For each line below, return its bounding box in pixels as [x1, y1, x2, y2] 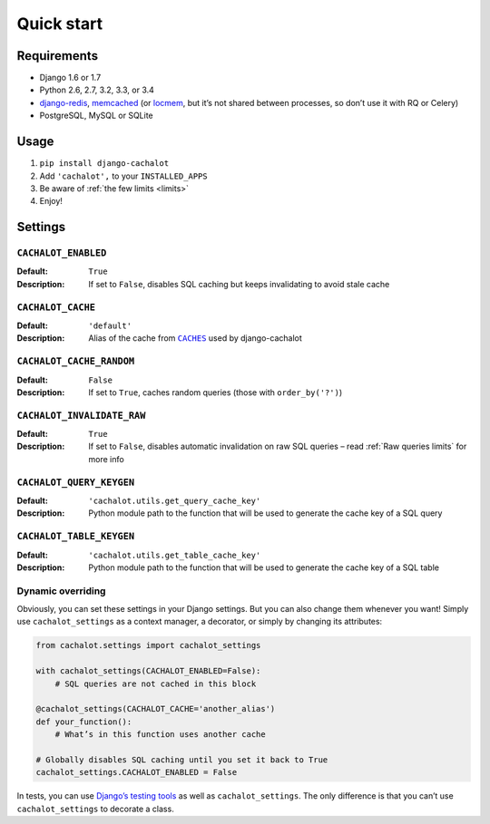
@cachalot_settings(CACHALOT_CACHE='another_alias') [35, 703, 276, 714]
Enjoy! [39, 196, 64, 207]
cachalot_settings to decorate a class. [16, 803, 174, 814]
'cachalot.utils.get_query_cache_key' [88, 495, 261, 506]
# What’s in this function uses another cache [54, 730, 267, 740]
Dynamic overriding [16, 585, 106, 597]
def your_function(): [35, 716, 132, 727]
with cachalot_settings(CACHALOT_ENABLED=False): [35, 666, 261, 676]
